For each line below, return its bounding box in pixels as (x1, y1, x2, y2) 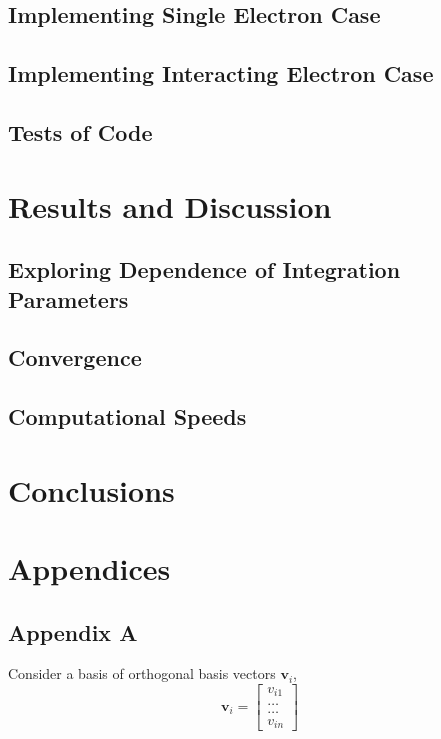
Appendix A (8, 616, 138, 647)
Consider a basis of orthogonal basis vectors (8, 663, 276, 684)
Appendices (8, 548, 171, 589)
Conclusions (8, 469, 175, 510)
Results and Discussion (8, 185, 332, 226)
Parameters (8, 283, 129, 314)
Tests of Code (8, 116, 153, 147)
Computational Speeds (8, 401, 247, 432)
